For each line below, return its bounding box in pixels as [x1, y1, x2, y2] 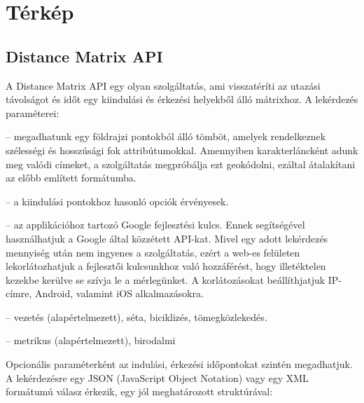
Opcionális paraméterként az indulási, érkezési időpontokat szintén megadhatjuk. [6, 357, 353, 371]
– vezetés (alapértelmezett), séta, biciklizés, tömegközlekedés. [6, 309, 267, 324]
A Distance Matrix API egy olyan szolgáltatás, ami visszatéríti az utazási [6, 78, 321, 93]
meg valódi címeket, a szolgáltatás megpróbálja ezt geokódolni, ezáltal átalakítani [6, 156, 356, 171]
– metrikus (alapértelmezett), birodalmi [6, 333, 176, 348]
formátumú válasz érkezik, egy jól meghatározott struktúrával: [6, 384, 273, 399]
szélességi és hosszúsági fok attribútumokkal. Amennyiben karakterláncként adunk [6, 142, 358, 157]
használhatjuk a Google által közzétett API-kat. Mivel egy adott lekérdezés [6, 231, 328, 245]
